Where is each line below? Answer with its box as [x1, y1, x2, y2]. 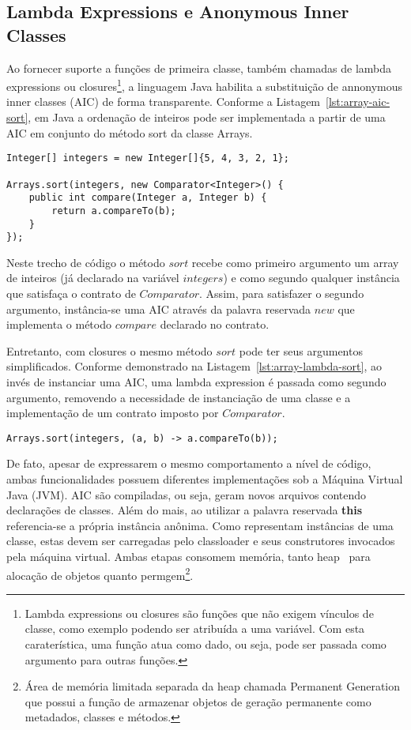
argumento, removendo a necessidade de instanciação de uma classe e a [6, 389, 351, 405]
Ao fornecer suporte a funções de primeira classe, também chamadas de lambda [6, 59, 392, 76]
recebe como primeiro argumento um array [191, 254, 399, 270]
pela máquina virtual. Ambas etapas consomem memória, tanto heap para [6, 547, 371, 564]
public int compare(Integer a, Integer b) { [28, 192, 267, 204]
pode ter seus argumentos [239, 342, 363, 359]
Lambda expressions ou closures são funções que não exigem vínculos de [25, 604, 374, 621]
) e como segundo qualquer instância [223, 269, 400, 286]
